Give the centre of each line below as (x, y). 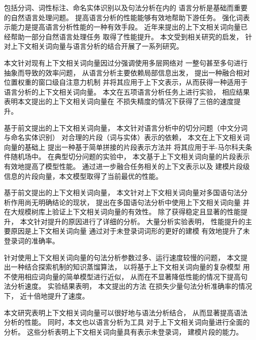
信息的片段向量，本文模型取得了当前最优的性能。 (83, 176)
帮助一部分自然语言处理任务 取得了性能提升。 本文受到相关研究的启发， (127, 36)
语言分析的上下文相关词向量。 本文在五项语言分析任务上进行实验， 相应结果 (127, 91)
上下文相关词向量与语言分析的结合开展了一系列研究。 (97, 46)
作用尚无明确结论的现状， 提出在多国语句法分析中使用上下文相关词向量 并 (130, 202)
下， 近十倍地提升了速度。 (47, 296)
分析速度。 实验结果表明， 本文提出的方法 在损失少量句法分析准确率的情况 (131, 286)
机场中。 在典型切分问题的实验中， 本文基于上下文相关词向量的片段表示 (134, 156)
